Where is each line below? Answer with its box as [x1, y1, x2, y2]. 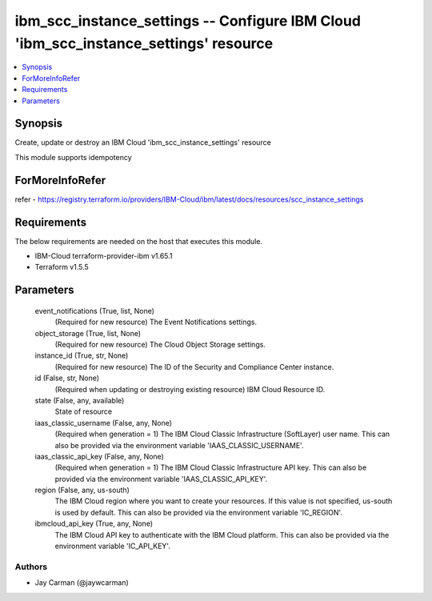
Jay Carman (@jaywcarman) [34, 578, 130, 587]
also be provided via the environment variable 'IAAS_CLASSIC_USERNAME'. [54, 440, 304, 450]
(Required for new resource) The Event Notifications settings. [54, 317, 258, 327]
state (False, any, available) [34, 395, 125, 405]
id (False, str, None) [34, 373, 100, 383]
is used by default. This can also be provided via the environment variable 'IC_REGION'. [54, 507, 343, 517]
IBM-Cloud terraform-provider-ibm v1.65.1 [34, 251, 173, 261]
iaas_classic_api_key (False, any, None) [34, 451, 164, 461]
